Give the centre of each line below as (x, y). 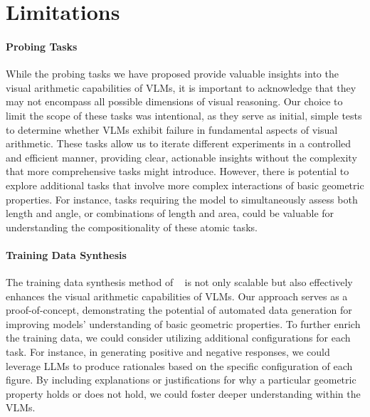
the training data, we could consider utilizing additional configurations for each (178, 338)
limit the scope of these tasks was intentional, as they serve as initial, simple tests (184, 115)
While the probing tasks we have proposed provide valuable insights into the (172, 74)
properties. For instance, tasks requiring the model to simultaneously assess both (182, 199)
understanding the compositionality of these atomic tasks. (132, 227)
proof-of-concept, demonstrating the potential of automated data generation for (179, 310)
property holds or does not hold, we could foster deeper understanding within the (183, 393)
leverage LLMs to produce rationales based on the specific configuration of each (179, 365)
